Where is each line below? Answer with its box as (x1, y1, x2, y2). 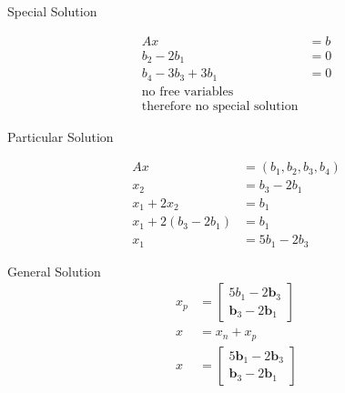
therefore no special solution (141, 99, 299, 113)
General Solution (7, 261, 101, 280)
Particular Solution (7, 126, 114, 146)
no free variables (141, 85, 234, 98)
